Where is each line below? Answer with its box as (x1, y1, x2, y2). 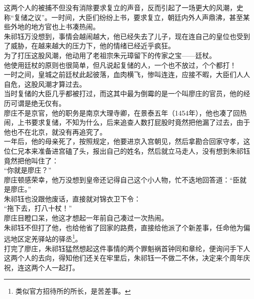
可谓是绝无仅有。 (10, 98, 65, 108)
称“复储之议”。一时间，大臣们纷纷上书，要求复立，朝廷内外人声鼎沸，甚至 (4, 12, 243, 22)
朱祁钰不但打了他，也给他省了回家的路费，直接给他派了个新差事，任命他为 (4, 222, 243, 232)
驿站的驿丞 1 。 (38, 232, 82, 243)
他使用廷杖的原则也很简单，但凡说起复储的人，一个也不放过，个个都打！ (4, 60, 236, 70)
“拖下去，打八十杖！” (4, 203, 72, 213)
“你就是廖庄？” (4, 165, 52, 175)
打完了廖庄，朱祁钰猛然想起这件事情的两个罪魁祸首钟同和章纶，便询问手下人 (4, 243, 250, 253)
